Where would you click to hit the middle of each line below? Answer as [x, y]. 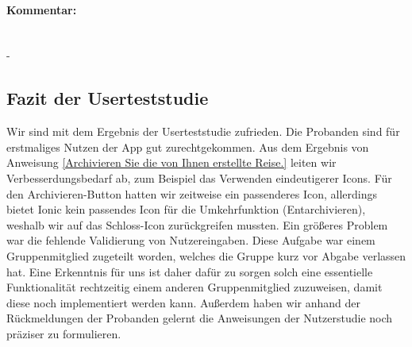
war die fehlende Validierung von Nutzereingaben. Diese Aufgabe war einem [191, 240]
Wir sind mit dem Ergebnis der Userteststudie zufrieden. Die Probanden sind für [203, 131]
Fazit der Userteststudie [108, 98]
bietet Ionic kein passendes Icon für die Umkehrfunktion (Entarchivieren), [186, 209]
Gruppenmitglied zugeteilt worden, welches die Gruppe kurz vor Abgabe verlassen [206, 255]
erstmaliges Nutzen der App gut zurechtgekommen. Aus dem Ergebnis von [188, 147]
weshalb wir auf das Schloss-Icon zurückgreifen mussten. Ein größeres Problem [197, 224]
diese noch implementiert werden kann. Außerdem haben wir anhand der [183, 302]
